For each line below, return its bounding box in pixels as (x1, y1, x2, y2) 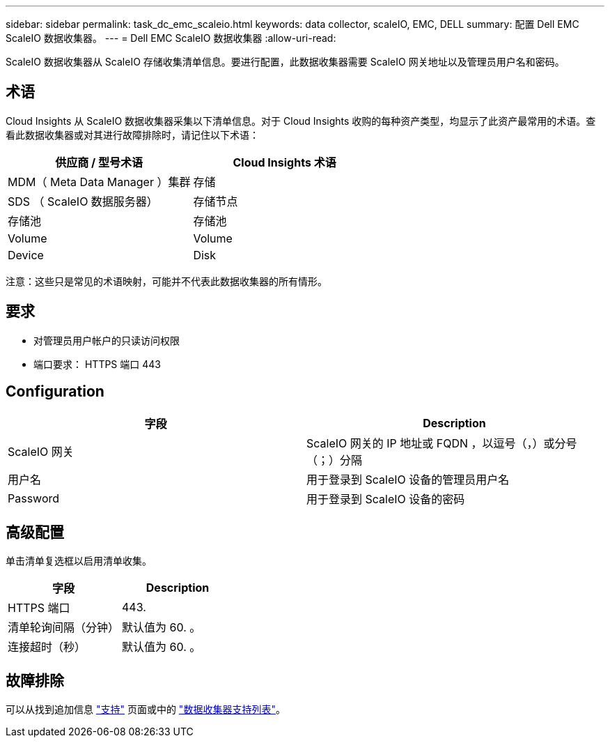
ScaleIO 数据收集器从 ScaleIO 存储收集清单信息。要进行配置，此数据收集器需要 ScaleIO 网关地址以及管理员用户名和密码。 (6, 56, 565, 68)
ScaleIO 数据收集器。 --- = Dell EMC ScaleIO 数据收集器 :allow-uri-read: (6, 32, 336, 44)
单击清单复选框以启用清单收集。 (6, 555, 152, 567)
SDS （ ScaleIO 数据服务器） (8, 194, 158, 208)
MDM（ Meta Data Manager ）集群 (8, 174, 191, 189)
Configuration (6, 383, 104, 401)
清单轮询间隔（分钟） (8, 620, 120, 635)
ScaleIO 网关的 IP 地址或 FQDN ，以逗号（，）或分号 (306, 436, 577, 450)
